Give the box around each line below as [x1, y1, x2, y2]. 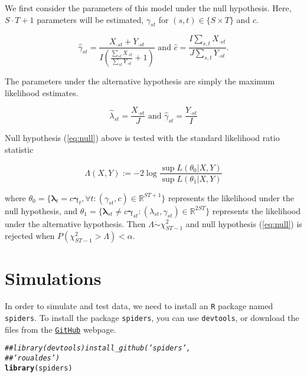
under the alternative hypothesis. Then [5, 217, 146, 230]
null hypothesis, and [5, 204, 78, 217]
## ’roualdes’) [5, 354, 60, 363]
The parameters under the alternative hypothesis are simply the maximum [5, 75, 275, 87]
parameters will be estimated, [37, 13, 144, 25]
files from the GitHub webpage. [5, 323, 116, 335]
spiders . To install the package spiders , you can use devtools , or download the [5, 312, 299, 324]
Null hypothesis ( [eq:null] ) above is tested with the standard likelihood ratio [5, 132, 280, 144]
